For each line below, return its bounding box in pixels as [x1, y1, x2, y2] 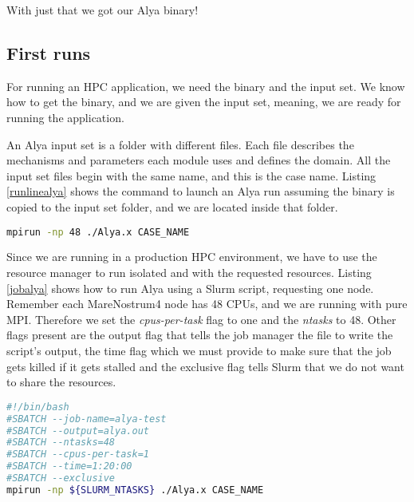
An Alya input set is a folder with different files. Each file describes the [6, 136, 354, 152]
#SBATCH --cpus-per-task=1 [6, 449, 149, 460]
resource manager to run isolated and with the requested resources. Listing [6, 264, 372, 281]
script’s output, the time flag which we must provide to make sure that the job [6, 342, 392, 358]
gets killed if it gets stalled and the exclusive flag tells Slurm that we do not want [6, 358, 404, 374]
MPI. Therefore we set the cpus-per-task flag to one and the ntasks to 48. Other [6, 310, 396, 327]
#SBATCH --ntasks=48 [6, 437, 116, 449]
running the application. [6, 109, 124, 125]
